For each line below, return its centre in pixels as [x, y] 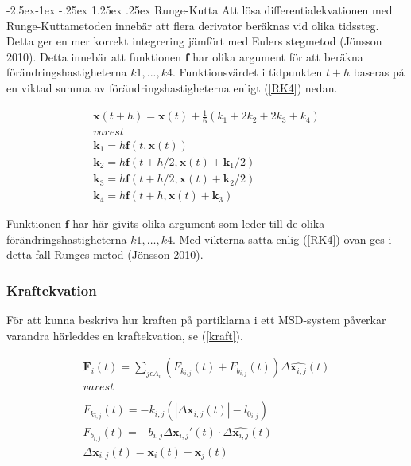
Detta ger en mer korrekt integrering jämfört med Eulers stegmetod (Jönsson [194, 41]
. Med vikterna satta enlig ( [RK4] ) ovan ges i [282, 239]
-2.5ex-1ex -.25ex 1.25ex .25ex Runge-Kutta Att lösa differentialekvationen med [200, 10]
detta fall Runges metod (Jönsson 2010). [105, 255]
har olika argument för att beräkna [278, 56]
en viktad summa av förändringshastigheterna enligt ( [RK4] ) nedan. [172, 87]
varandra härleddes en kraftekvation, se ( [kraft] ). [125, 335]
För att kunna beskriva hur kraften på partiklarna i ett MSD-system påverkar [196, 320]
